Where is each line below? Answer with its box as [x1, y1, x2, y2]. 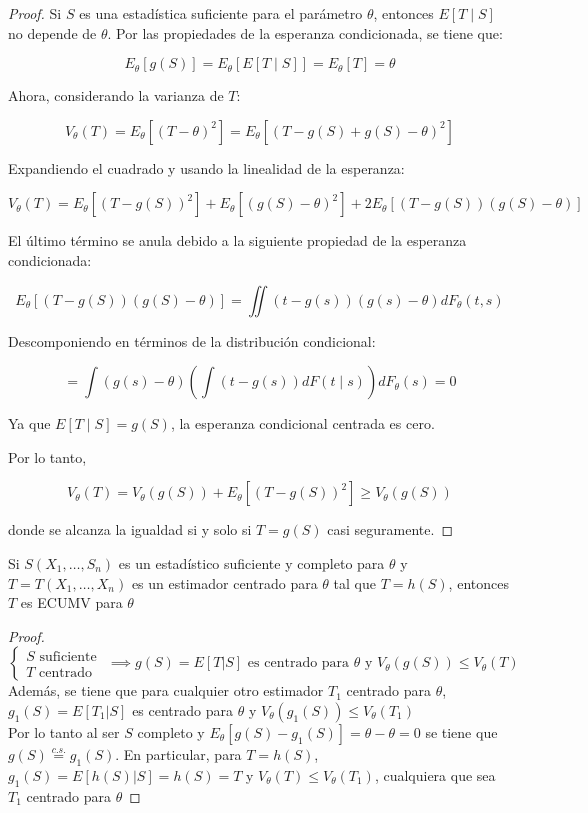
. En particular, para [115, 743, 242, 764]
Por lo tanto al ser [8, 721, 120, 742]
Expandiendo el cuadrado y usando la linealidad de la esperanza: [8, 157, 405, 178]
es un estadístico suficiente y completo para [118, 552, 385, 573]
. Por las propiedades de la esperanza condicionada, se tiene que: [107, 22, 503, 43]
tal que [333, 572, 376, 593]
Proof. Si [8, 3, 62, 23]
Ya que [8, 413, 51, 434]
